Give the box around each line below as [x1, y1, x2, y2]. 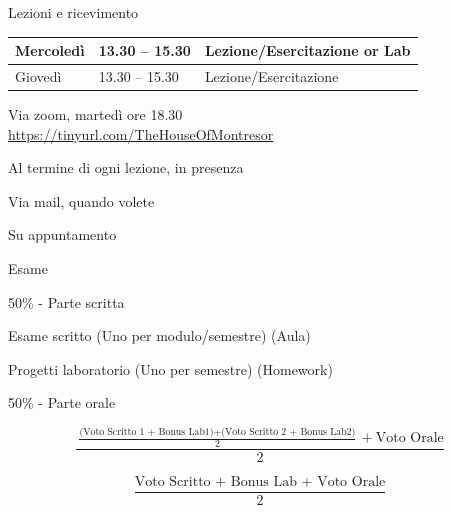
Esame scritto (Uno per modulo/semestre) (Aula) [8, 325, 311, 346]
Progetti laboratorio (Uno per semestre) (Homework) [8, 358, 333, 379]
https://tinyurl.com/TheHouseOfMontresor [8, 123, 274, 144]
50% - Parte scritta [8, 291, 125, 312]
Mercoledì [15, 40, 85, 61]
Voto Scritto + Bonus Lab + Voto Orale [134, 475, 386, 490]
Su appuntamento [8, 224, 117, 245]
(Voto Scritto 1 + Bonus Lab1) [79, 426, 214, 437]
